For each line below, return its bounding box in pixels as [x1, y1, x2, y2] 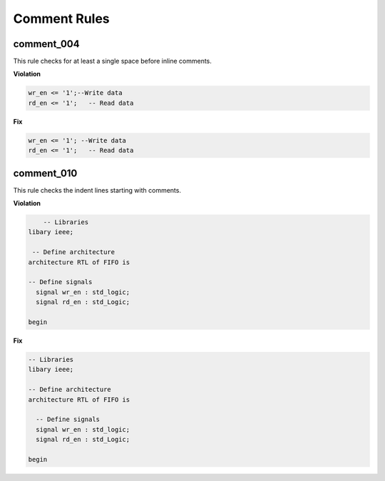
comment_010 [13, 167, 78, 179]
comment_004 [13, 38, 80, 50]
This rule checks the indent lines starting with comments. [13, 186, 182, 194]
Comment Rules [13, 11, 110, 26]
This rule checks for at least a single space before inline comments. [13, 57, 212, 66]
